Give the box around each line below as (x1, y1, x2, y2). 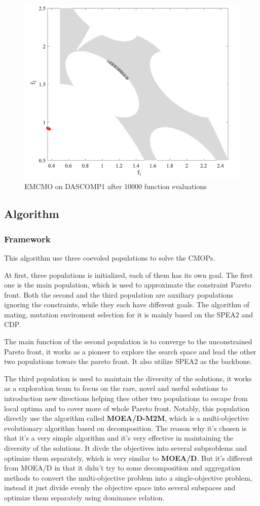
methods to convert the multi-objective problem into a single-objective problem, (4, 472, 252, 483)
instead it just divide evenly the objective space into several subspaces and (4, 482, 236, 493)
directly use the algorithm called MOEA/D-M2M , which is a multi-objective (4, 413, 249, 423)
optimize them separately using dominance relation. (4, 492, 165, 502)
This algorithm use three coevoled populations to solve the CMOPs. (4, 252, 215, 263)
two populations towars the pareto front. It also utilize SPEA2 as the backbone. (4, 356, 252, 367)
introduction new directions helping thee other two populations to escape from (4, 393, 248, 404)
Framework (4, 232, 51, 245)
